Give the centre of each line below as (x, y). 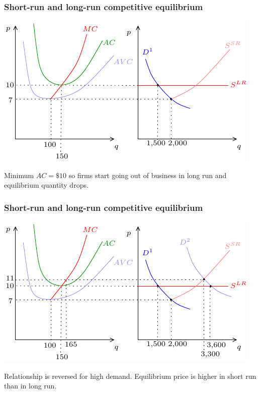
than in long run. (30, 386)
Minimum (19, 175)
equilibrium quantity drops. (46, 185)
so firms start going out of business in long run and (148, 175)
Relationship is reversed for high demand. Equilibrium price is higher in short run (130, 376)
